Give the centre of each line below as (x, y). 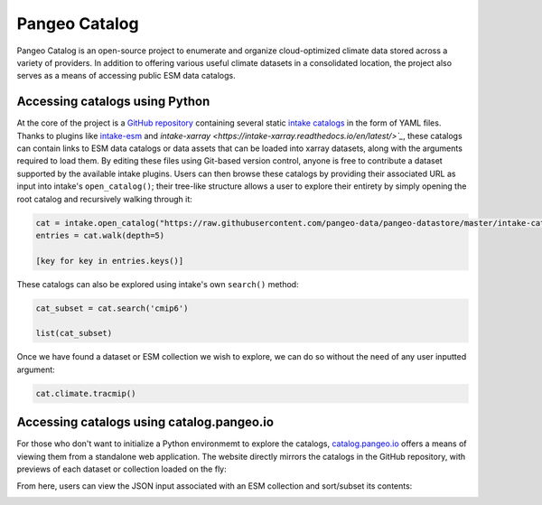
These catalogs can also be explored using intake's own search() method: (158, 284)
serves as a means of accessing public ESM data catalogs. (126, 76)
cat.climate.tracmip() (86, 393)
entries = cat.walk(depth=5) (100, 235)
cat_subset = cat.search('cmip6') (112, 308)
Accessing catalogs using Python (113, 102)
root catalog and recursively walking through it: (105, 199)
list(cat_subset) (74, 333)
